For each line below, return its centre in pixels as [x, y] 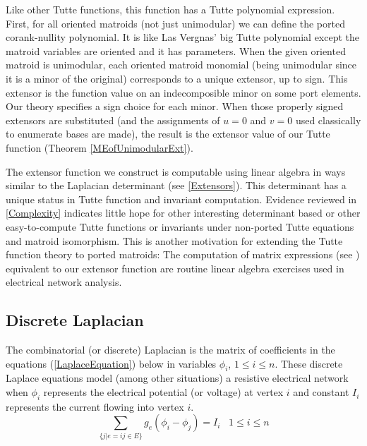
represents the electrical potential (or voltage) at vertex [163, 392]
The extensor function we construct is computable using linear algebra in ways [176, 171]
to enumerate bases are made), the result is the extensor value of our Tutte [168, 134]
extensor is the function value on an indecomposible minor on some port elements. [183, 92]
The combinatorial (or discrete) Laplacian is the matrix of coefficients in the [170, 350]
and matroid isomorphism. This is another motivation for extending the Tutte [174, 240]
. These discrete [309, 363]
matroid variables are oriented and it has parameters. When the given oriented [176, 50]
